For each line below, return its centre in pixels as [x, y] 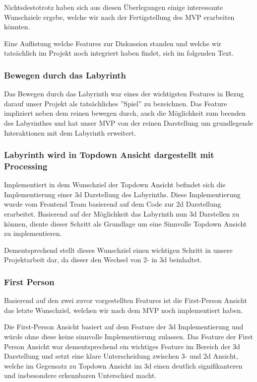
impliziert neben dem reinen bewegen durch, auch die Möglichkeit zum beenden [125, 113]
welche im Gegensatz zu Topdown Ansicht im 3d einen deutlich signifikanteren [123, 365]
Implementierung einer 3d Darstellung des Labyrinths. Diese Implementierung [122, 194]
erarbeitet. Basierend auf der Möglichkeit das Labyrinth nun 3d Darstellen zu [122, 214]
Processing [26, 166]
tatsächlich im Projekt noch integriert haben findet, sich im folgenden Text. [119, 53]
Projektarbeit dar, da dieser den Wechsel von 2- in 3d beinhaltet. [103, 260]
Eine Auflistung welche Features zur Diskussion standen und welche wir [113, 43]
